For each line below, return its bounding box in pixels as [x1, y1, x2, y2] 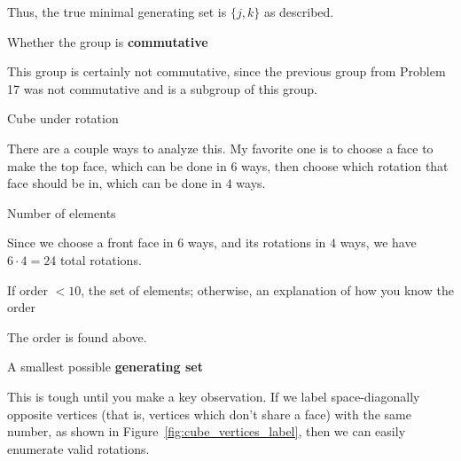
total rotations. [59, 250, 142, 269]
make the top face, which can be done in [7, 156, 227, 175]
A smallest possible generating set [7, 357, 203, 376]
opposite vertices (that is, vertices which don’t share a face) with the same [7, 404, 411, 423]
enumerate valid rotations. [7, 439, 150, 457]
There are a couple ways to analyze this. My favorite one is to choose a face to [7, 138, 434, 157]
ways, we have [340, 233, 417, 252]
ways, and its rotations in [187, 233, 326, 252]
